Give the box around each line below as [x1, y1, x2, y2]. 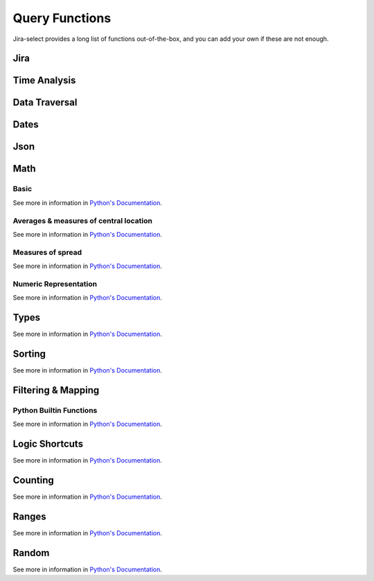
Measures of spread [12, 247, 82, 257]
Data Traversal [12, 97, 78, 109]
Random [12, 547, 50, 559]
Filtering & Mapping [12, 384, 100, 396]
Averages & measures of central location [12, 215, 152, 225]
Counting [12, 474, 55, 486]
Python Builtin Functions [12, 405, 98, 415]
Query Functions [12, 10, 112, 26]
